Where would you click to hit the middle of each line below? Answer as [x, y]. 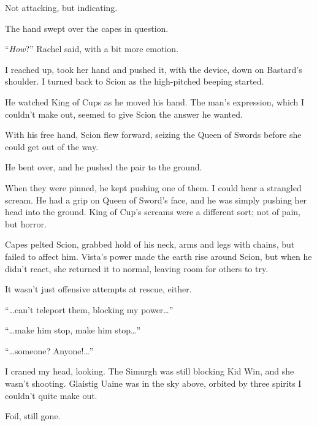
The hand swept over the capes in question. [87, 28]
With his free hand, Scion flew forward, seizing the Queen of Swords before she [153, 135]
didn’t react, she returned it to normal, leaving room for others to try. [137, 268]
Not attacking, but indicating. [61, 7]
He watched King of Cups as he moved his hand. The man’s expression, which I [155, 101]
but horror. [26, 223]
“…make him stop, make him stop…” [73, 330]
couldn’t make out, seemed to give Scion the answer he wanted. [124, 114]
